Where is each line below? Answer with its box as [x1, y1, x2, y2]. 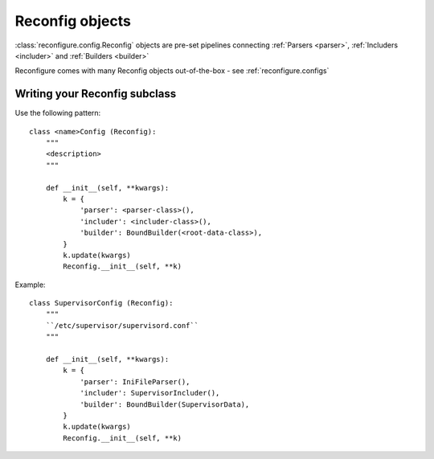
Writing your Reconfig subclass [14, 87, 177, 100]
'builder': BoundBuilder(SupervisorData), [80, 400, 250, 409]
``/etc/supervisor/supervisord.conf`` [45, 321, 199, 330]
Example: [14, 280, 46, 289]
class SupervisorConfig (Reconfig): [29, 298, 174, 308]
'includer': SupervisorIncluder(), [80, 388, 220, 398]
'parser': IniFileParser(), [80, 377, 190, 386]
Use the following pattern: [14, 109, 101, 118]
